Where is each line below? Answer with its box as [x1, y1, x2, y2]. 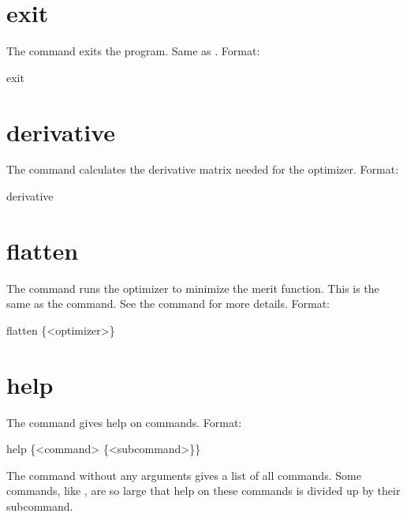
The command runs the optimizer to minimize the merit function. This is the [6, 279, 379, 296]
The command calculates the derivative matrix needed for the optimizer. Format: [6, 161, 399, 178]
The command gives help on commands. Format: [6, 414, 242, 430]
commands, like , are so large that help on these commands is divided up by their [6, 482, 401, 499]
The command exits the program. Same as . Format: [6, 43, 260, 59]
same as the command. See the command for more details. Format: [6, 295, 330, 312]
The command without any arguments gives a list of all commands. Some [6, 466, 361, 483]
